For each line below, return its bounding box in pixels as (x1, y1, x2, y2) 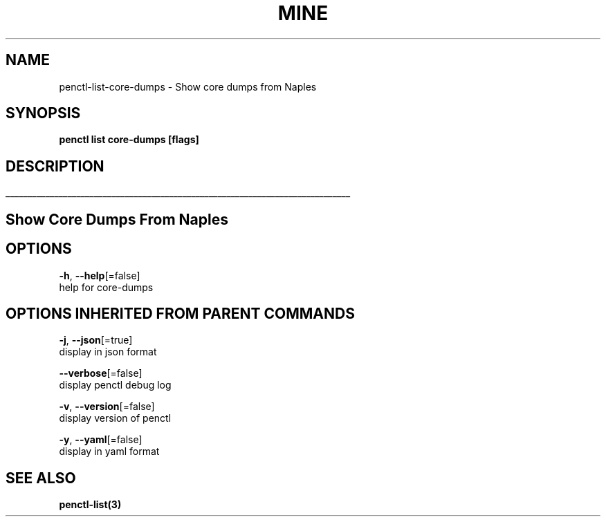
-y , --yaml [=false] (59, 434, 143, 446)
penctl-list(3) (59, 498, 122, 511)
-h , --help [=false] (59, 269, 140, 281)
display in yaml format (59, 445, 160, 458)
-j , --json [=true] (59, 334, 133, 346)
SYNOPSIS (6, 104, 81, 122)
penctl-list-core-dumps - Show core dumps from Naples (59, 80, 317, 93)
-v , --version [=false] (59, 400, 155, 413)
